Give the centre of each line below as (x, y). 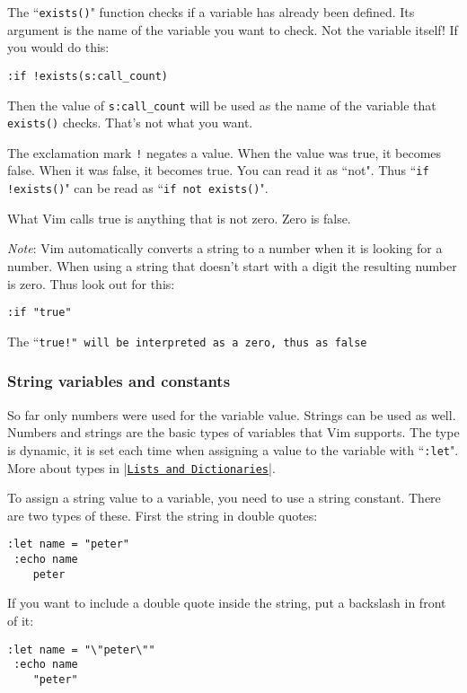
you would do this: (58, 47)
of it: (21, 620)
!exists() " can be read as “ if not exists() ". (138, 188)
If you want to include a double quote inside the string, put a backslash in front (227, 603)
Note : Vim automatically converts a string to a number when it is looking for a (225, 248)
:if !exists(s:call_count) (88, 76)
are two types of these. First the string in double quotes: (163, 515)
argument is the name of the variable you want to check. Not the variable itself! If (233, 29)
